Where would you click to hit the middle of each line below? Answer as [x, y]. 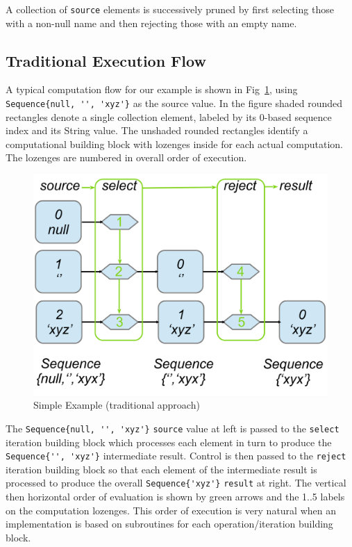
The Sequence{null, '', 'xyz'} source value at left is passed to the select [173, 428]
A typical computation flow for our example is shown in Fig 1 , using [152, 89]
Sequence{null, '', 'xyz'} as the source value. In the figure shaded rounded [174, 103]
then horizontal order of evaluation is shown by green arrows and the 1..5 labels [175, 496]
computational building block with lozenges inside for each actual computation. [174, 144]
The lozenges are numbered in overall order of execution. [126, 157]
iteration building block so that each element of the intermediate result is [161, 469]
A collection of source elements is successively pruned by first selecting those [170, 9]
